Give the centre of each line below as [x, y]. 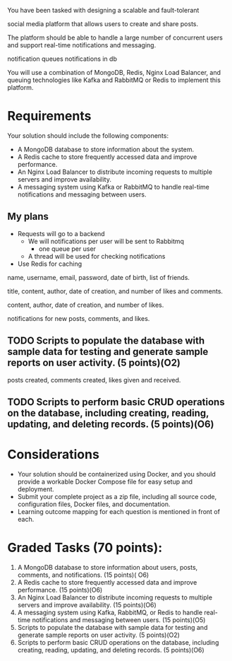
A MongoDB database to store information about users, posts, [108, 567]
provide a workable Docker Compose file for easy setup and [105, 481]
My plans [28, 217]
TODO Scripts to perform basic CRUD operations [116, 402]
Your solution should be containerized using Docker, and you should [117, 474]
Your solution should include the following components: [88, 135]
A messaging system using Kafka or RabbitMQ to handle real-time [113, 187]
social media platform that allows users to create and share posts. [103, 24]
